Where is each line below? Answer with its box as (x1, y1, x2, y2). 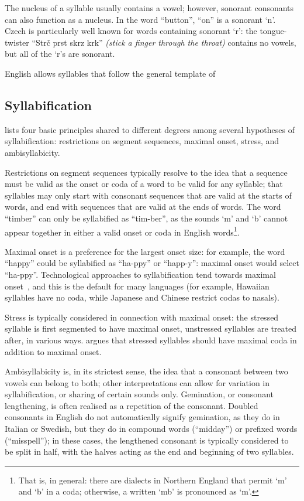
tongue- (260, 25, 287, 37)
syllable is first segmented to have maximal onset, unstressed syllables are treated (5, 322, 297, 335)
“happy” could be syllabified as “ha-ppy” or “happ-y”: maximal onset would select (5, 257, 299, 269)
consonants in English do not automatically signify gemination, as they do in (5, 411, 280, 423)
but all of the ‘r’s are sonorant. (5, 47, 115, 60)
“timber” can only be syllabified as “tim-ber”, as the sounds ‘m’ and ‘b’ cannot (5, 212, 288, 224)
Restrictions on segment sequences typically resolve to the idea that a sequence (5, 166, 288, 178)
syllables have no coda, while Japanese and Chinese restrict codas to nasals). (5, 291, 279, 304)
